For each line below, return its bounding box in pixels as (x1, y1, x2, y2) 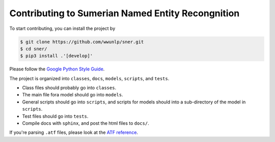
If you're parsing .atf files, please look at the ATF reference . (9, 129, 139, 135)
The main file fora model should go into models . (22, 92, 123, 98)
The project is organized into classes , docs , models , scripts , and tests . (9, 75, 170, 81)
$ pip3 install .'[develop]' (20, 53, 93, 59)
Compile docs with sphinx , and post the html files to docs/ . (22, 120, 150, 126)
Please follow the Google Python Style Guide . (9, 66, 105, 72)
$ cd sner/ (20, 46, 47, 52)
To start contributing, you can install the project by (9, 25, 116, 31)
